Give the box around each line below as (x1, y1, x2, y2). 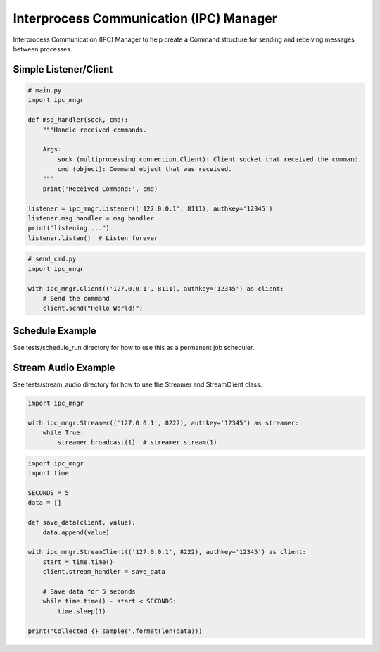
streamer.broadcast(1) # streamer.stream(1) (57, 439, 217, 446)
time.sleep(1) (57, 607, 106, 615)
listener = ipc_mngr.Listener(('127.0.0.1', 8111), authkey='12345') (27, 204, 273, 213)
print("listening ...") (27, 224, 110, 232)
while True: (42, 428, 84, 437)
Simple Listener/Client (13, 63, 113, 75)
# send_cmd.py (27, 255, 77, 263)
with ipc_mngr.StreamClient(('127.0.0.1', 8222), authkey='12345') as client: (27, 548, 306, 556)
